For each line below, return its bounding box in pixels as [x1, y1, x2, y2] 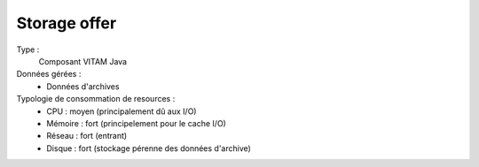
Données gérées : [16, 69, 82, 80]
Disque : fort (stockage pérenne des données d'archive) [46, 142, 252, 154]
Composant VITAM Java [38, 56, 128, 66]
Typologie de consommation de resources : [16, 94, 176, 104]
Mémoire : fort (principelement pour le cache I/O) [46, 118, 226, 128]
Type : [16, 44, 40, 55]
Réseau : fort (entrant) [46, 131, 128, 141]
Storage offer [16, 13, 117, 33]
